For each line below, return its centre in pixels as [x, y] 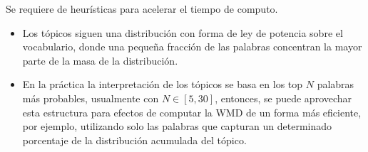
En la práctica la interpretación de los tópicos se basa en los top [163, 84]
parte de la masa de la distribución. [100, 60]
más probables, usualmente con [91, 98]
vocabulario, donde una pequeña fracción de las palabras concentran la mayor [192, 47]
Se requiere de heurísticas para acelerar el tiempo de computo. [142, 9]
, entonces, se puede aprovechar [283, 98]
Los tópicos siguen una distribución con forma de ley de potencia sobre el [183, 32]
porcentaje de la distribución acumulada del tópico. [134, 140]
